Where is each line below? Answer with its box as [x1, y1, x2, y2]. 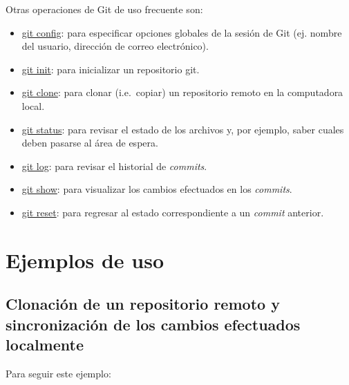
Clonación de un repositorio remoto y [6, 293, 280, 314]
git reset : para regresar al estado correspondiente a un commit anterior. [21, 205, 324, 219]
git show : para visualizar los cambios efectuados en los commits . [21, 182, 292, 196]
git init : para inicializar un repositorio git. [21, 62, 200, 76]
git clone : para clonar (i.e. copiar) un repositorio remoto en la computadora [21, 85, 343, 100]
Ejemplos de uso [6, 245, 164, 274]
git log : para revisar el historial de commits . [21, 158, 207, 173]
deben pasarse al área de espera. [21, 135, 158, 150]
